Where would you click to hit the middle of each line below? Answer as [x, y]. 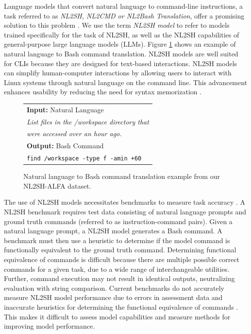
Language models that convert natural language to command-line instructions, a [124, 6]
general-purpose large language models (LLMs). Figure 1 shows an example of [120, 44]
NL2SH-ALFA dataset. [57, 185]
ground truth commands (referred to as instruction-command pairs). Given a [118, 221]
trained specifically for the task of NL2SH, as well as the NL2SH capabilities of [122, 34]
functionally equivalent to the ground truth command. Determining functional [120, 250]
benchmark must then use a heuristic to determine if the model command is [117, 240]
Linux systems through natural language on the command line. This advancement [126, 82]
